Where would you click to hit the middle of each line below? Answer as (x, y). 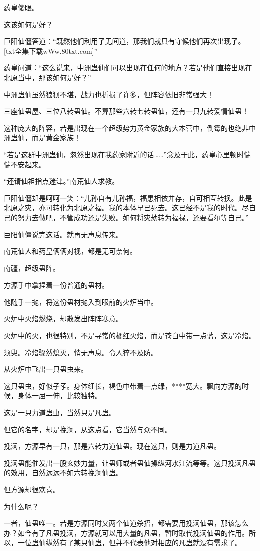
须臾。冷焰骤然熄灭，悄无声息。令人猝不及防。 (81, 352)
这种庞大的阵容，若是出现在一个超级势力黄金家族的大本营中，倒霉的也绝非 (126, 127)
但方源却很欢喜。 (32, 489)
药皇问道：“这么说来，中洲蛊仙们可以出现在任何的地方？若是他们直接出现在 (128, 67)
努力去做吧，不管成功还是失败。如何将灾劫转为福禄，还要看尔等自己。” (133, 217)
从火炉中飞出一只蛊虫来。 (46, 369)
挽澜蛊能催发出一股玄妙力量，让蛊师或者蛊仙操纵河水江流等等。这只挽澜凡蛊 (130, 463)
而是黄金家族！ (56, 137)
